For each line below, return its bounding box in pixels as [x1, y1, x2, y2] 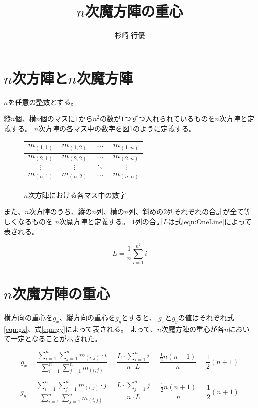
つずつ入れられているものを [124, 113, 215, 124]
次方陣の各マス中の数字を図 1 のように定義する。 [38, 123, 196, 133]
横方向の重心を [4, 312, 53, 323]
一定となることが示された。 [10, 333, 102, 344]
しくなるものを [4, 216, 53, 227]
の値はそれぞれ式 [178, 312, 234, 323]
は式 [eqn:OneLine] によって [168, 216, 252, 227]
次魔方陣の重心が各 [161, 323, 225, 334]
